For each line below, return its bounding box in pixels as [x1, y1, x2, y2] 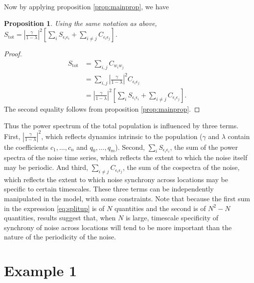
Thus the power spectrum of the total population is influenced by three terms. [4, 120, 239, 130]
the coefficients [4, 141, 48, 152]
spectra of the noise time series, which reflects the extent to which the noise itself [4, 152, 248, 163]
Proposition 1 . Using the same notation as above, [4, 18, 157, 28]
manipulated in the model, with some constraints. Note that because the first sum [4, 193, 250, 204]
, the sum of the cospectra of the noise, [122, 162, 240, 172]
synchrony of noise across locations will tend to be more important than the [4, 222, 232, 232]
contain [228, 131, 250, 141]
